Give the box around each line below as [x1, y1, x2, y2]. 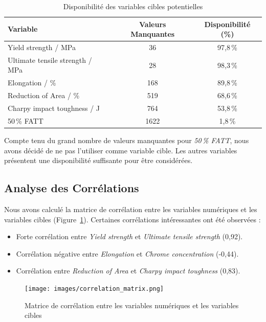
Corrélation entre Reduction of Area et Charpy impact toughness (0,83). [16, 265, 240, 276]
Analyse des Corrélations [4, 180, 139, 196]
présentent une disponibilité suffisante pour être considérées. [4, 155, 193, 166]
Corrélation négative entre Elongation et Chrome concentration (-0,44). [16, 248, 239, 259]
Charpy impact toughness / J [8, 103, 100, 113]
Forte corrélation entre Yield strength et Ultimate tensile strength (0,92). [16, 231, 243, 242]
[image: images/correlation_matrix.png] [25, 285, 164, 292]
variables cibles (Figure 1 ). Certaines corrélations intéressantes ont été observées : [4, 214, 261, 224]
